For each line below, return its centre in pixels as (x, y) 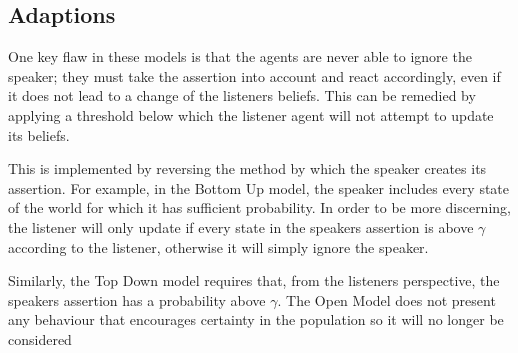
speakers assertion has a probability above (137, 299)
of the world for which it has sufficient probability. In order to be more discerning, (259, 207)
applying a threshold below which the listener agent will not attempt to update (251, 114)
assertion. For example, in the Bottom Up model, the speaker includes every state (259, 187)
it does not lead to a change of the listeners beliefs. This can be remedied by (242, 95)
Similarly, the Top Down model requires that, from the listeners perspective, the (254, 280)
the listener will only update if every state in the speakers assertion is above (241, 226)
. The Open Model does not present (386, 299)
